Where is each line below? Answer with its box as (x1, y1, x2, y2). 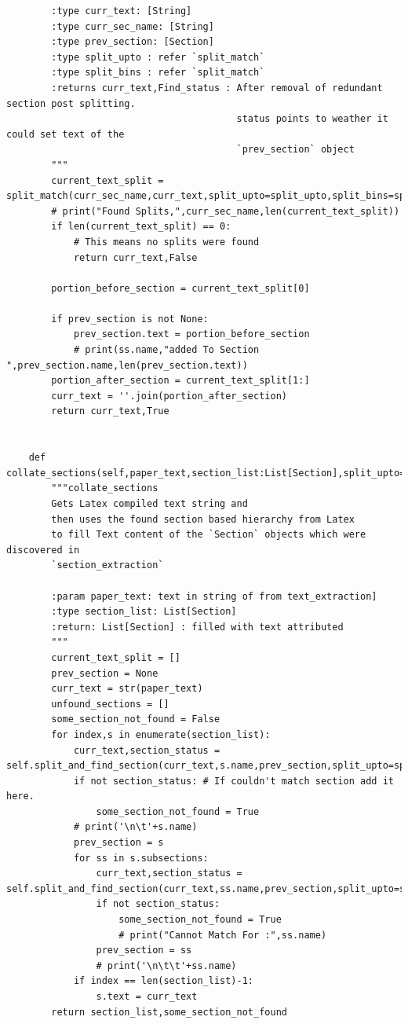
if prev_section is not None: (51, 313, 209, 325)
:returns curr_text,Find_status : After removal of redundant (51, 82, 383, 94)
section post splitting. (6, 97, 136, 109)
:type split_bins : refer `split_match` (51, 67, 265, 79)
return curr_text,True (51, 406, 169, 417)
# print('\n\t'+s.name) (73, 821, 198, 833)
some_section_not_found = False (51, 714, 220, 725)
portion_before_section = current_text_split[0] (51, 282, 310, 294)
